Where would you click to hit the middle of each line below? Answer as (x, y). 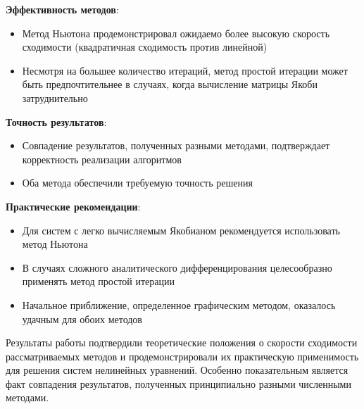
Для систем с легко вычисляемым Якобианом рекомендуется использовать (181, 230)
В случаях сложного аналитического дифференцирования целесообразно (177, 267)
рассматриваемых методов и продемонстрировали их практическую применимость (182, 356)
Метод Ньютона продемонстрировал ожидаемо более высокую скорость (176, 33)
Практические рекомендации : (73, 206)
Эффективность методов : (62, 9)
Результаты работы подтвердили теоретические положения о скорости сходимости (182, 342)
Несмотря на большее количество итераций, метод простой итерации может (185, 70)
